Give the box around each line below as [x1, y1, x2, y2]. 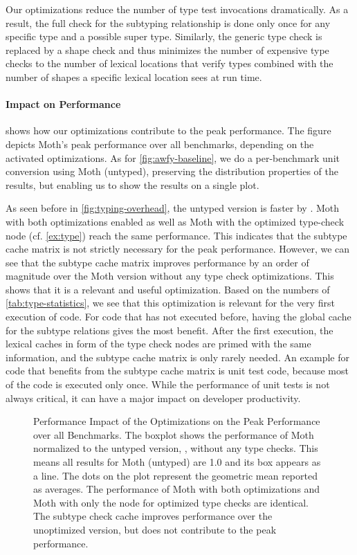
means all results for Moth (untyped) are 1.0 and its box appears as [33, 455, 321, 469]
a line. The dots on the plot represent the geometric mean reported [33, 468, 318, 482]
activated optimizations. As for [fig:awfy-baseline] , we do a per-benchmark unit [6, 150, 340, 165]
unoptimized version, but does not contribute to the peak [33, 522, 277, 536]
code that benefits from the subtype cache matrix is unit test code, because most [6, 363, 349, 378]
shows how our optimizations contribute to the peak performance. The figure [6, 123, 331, 138]
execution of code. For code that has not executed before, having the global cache [6, 309, 351, 324]
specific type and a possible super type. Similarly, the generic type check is [6, 29, 322, 44]
